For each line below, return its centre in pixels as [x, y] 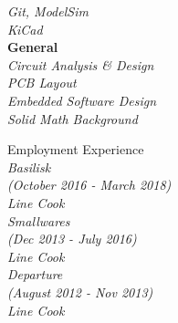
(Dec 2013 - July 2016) [72, 239]
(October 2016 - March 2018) [89, 185]
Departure [35, 274]
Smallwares [39, 220]
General [33, 47]
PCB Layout [42, 83]
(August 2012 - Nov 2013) [80, 292]
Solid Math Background [73, 118]
